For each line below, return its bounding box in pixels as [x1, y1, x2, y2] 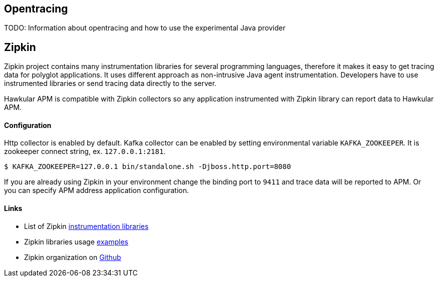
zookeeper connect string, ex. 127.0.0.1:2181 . [4, 147, 166, 156]
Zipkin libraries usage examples [24, 237, 129, 246]
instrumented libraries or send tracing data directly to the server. [4, 79, 217, 88]
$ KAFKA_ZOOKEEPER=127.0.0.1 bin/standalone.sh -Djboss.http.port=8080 [4, 162, 291, 171]
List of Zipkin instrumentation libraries [24, 221, 149, 230]
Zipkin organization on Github [24, 252, 121, 261]
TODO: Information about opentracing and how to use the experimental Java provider [4, 23, 286, 32]
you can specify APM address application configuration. [4, 186, 189, 195]
